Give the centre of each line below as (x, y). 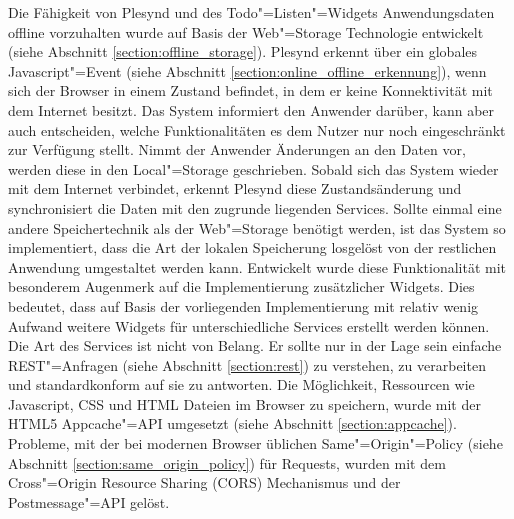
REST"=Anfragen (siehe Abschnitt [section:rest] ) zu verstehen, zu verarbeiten (247, 364)
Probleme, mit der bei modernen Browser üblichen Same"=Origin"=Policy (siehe (255, 443)
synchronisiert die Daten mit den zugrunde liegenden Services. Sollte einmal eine (255, 207)
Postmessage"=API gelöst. (89, 501)
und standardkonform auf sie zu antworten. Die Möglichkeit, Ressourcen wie (241, 384)
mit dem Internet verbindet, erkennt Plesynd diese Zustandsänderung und (235, 188)
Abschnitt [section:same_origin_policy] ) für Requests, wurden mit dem (227, 462)
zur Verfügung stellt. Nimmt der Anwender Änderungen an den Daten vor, (237, 149)
